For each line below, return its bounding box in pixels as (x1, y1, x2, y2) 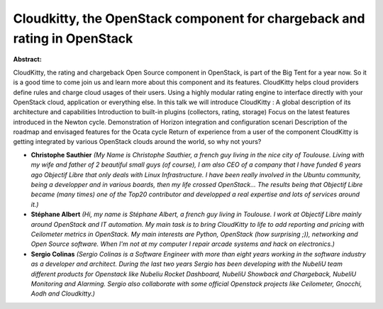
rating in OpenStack (13, 30, 133, 46)
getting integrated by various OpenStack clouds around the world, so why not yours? (13, 137, 262, 146)
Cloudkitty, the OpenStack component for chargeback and (13, 11, 365, 26)
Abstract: (13, 55, 42, 64)
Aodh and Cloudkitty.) (30, 289, 96, 298)
